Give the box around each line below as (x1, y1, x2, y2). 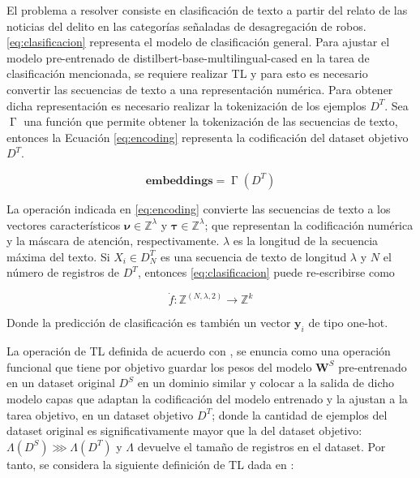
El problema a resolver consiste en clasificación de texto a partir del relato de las (6, 2, 408, 18)
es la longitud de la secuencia (233, 232, 379, 249)
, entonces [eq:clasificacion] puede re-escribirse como (137, 264, 395, 281)
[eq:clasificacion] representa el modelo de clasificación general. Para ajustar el (6, 33, 390, 50)
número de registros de (6, 264, 120, 281)
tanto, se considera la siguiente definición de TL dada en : (6, 455, 294, 472)
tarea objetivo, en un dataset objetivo (6, 406, 194, 423)
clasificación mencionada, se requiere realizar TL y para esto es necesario (6, 65, 368, 82)
